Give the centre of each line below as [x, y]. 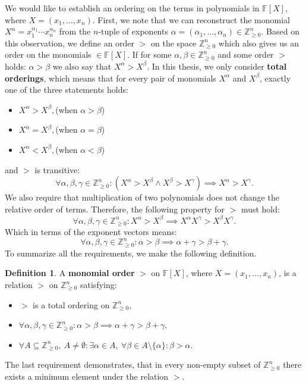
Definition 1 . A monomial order [70, 273]
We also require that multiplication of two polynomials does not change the [142, 197]
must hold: [260, 209]
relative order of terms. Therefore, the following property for [115, 209]
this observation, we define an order [70, 43]
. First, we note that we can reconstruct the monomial [191, 19]
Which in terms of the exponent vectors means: [91, 232]
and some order [246, 54]
